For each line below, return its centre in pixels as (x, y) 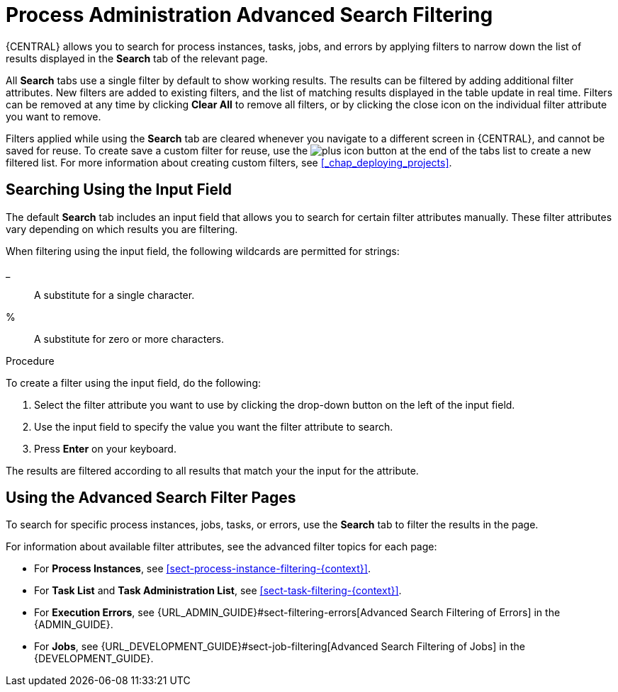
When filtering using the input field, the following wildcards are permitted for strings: (203, 251)
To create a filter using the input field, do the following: (133, 382)
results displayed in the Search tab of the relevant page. (137, 58)
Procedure (30, 361)
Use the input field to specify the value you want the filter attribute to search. (214, 426)
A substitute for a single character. (114, 295)
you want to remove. (54, 116)
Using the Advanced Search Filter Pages (151, 498)
